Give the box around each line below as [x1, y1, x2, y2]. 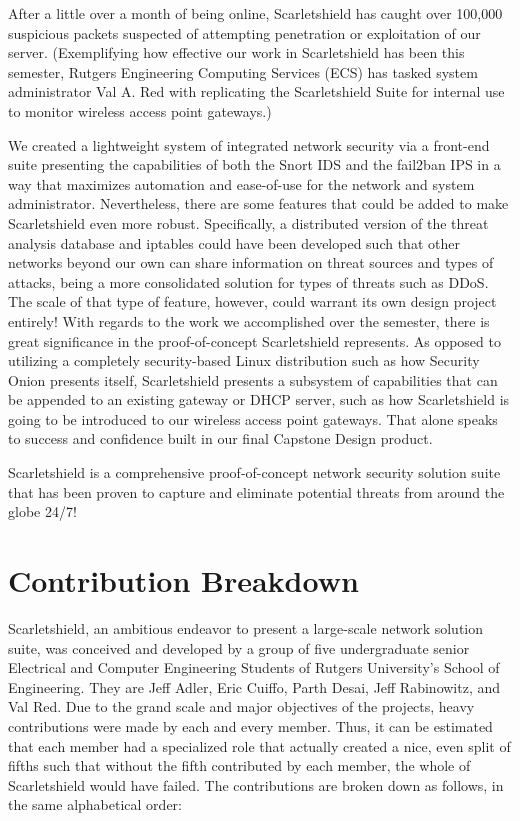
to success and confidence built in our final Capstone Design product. [8, 428, 433, 449]
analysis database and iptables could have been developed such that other [8, 232, 460, 253]
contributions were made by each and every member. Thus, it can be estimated [8, 715, 493, 736]
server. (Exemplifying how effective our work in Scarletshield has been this [8, 42, 465, 63]
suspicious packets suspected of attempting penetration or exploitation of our [8, 22, 481, 43]
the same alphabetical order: [8, 794, 182, 815]
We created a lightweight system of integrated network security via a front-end [8, 134, 490, 155]
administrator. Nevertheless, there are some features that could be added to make [8, 193, 509, 214]
